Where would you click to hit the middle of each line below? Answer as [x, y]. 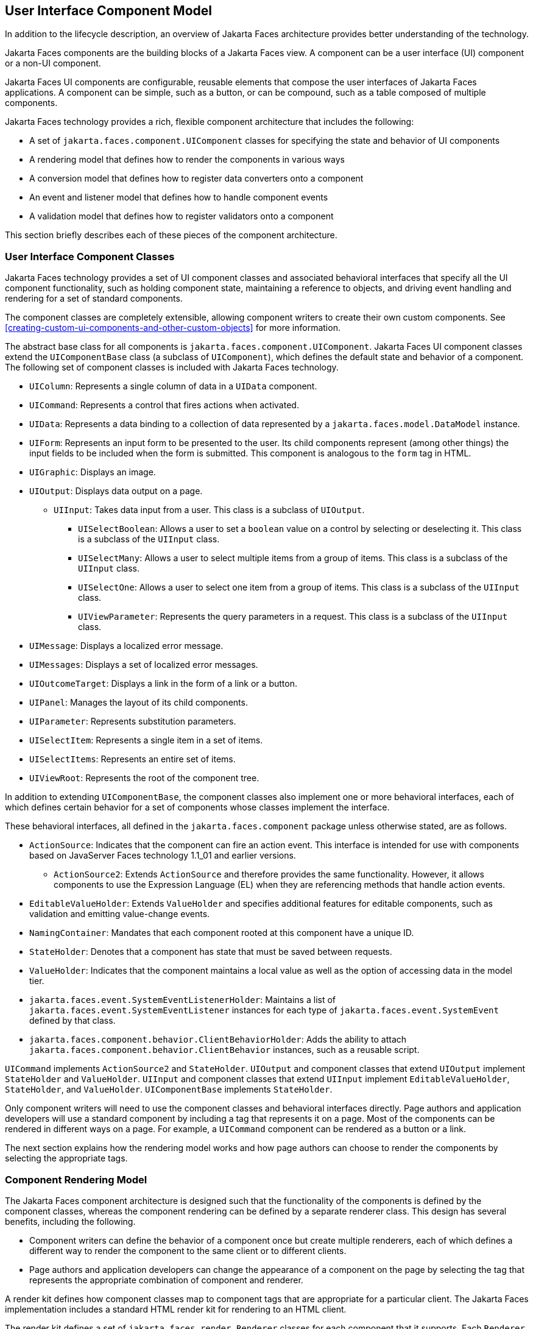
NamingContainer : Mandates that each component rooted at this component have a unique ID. [222, 933]
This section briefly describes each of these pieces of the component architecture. [171, 235]
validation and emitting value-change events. [120, 914]
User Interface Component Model [108, 11]
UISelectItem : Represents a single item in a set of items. [146, 740]
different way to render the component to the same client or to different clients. [188, 1250]
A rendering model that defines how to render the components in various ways [187, 160]
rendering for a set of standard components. [94, 299]
